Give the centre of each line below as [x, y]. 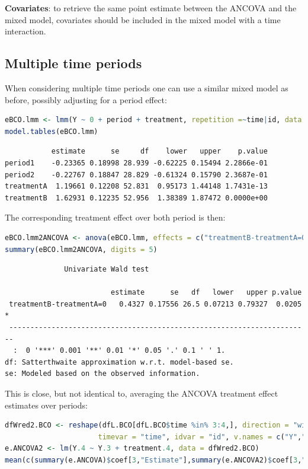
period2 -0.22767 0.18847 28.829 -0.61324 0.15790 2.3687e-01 [136, 175]
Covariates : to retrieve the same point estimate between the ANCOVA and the [151, 8]
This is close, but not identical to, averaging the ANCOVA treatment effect [142, 393]
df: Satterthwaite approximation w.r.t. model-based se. [119, 362]
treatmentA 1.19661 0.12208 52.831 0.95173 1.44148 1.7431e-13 [136, 186]
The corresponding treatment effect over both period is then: [115, 217]
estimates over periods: [46, 405]
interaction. [25, 31]
